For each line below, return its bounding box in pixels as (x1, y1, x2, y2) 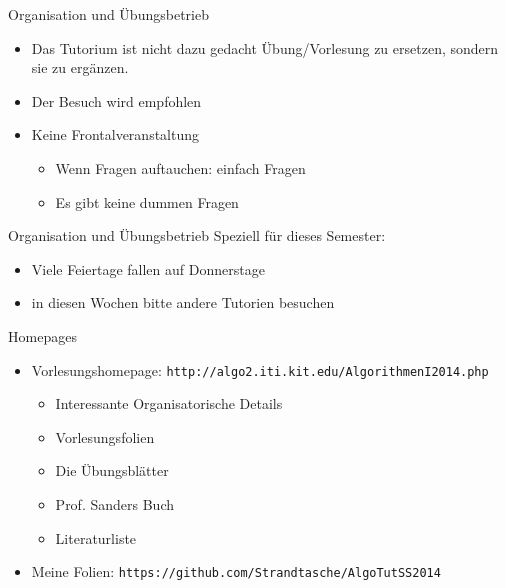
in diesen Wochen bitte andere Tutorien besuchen (31, 292, 335, 313)
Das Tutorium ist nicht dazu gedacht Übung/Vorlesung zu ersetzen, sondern (31, 37, 499, 58)
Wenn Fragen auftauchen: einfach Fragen (55, 157, 306, 178)
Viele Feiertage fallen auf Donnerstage (31, 258, 265, 279)
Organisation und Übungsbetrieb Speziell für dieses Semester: (8, 225, 386, 246)
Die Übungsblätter (55, 460, 169, 481)
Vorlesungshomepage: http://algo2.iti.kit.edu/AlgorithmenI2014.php (31, 359, 489, 380)
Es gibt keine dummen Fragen (55, 191, 239, 212)
